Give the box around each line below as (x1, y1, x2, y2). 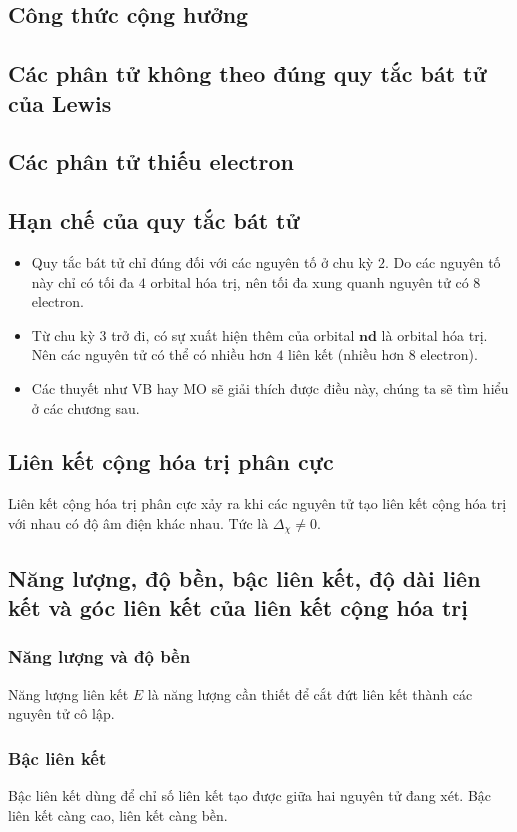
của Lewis (8, 87, 112, 118)
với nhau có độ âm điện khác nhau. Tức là (8, 512, 269, 533)
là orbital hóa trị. (381, 324, 488, 345)
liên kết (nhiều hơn (288, 344, 404, 365)
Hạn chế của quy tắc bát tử (8, 205, 300, 236)
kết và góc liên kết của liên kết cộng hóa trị (8, 592, 468, 623)
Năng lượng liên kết (8, 683, 129, 704)
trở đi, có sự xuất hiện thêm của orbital (111, 324, 355, 345)
